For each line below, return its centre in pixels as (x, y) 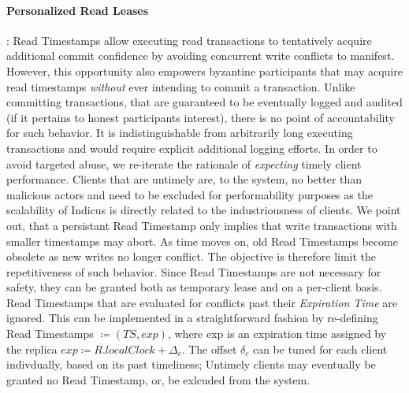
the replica (32, 349)
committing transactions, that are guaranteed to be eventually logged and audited (204, 102)
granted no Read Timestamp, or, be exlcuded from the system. (158, 379)
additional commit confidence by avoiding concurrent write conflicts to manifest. (201, 56)
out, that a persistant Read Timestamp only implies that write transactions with (202, 225)
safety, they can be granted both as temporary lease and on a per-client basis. (194, 287)
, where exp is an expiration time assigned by (277, 334)
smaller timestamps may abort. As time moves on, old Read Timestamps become (202, 241)
